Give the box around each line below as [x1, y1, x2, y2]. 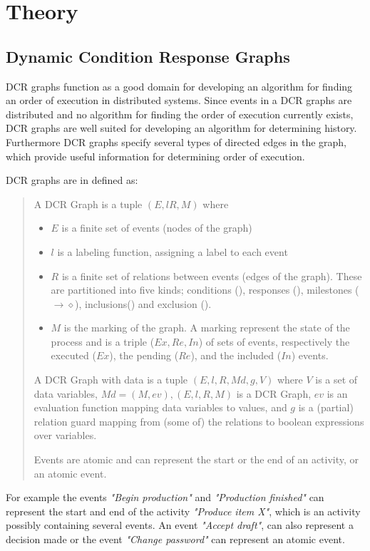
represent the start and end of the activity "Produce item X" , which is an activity [6, 503, 361, 518]
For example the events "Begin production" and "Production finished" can [6, 490, 324, 505]
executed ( [51, 348, 96, 363]
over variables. [34, 428, 97, 443]
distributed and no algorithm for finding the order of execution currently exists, [6, 106, 354, 121]
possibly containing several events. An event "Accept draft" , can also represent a [6, 517, 354, 532]
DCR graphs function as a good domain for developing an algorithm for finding [6, 78, 353, 93]
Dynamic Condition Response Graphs [6, 45, 290, 67]
